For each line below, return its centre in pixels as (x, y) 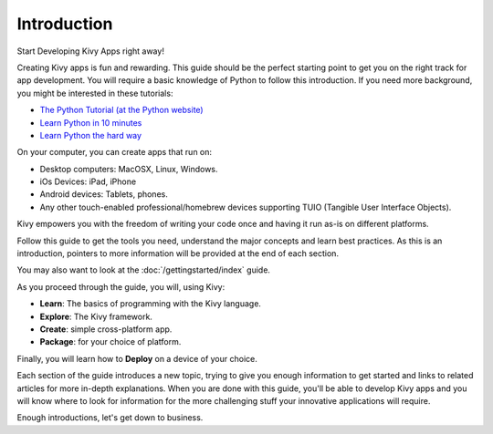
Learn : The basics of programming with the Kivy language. (151, 304)
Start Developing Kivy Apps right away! (90, 51)
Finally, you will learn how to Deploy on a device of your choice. (137, 358)
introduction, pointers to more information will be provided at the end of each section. (178, 253)
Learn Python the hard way (90, 135)
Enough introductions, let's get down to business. (110, 418)
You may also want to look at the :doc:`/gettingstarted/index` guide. (144, 270)
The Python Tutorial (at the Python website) (122, 110)
